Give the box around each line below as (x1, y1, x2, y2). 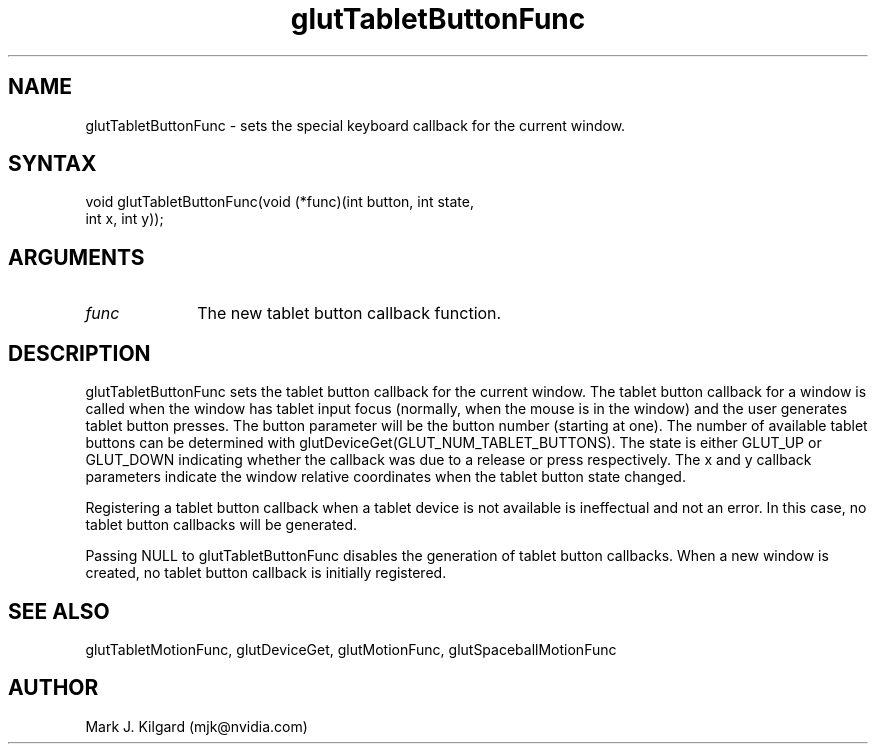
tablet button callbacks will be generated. (85, 516, 358, 534)
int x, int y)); (85, 210, 164, 228)
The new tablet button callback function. (197, 303, 502, 324)
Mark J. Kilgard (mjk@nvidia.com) (85, 717, 308, 735)
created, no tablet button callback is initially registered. (85, 564, 447, 582)
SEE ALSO (8, 598, 110, 624)
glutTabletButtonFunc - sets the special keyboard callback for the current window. (85, 116, 626, 134)
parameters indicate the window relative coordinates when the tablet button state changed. (85, 468, 686, 486)
